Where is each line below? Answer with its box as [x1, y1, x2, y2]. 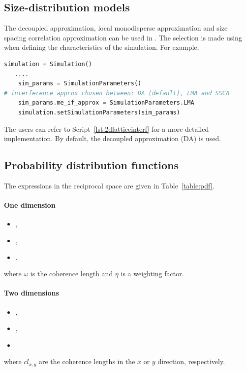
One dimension [4, 200, 56, 210]
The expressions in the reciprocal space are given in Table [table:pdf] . [4, 180, 215, 190]
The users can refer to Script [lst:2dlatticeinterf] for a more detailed [4, 123, 209, 134]
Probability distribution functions [4, 157, 179, 173]
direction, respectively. [157, 356, 225, 367]
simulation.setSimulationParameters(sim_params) [18, 109, 180, 116]
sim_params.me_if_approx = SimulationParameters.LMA [18, 99, 194, 107]
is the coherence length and [30, 268, 113, 279]
